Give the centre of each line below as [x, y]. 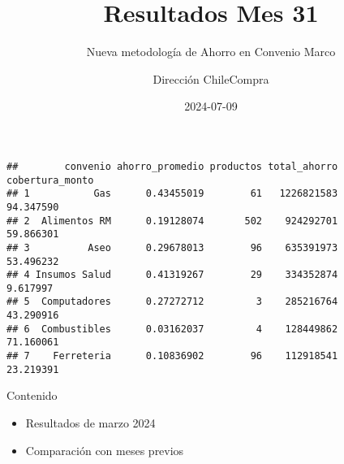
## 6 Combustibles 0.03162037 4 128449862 [172, 329]
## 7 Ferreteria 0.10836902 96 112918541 [172, 356]
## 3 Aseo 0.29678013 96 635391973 [172, 247]
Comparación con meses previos [105, 450]
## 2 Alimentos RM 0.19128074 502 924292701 [172, 221]
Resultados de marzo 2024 [90, 423]
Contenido [32, 395]
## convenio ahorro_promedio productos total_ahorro [172, 166]
